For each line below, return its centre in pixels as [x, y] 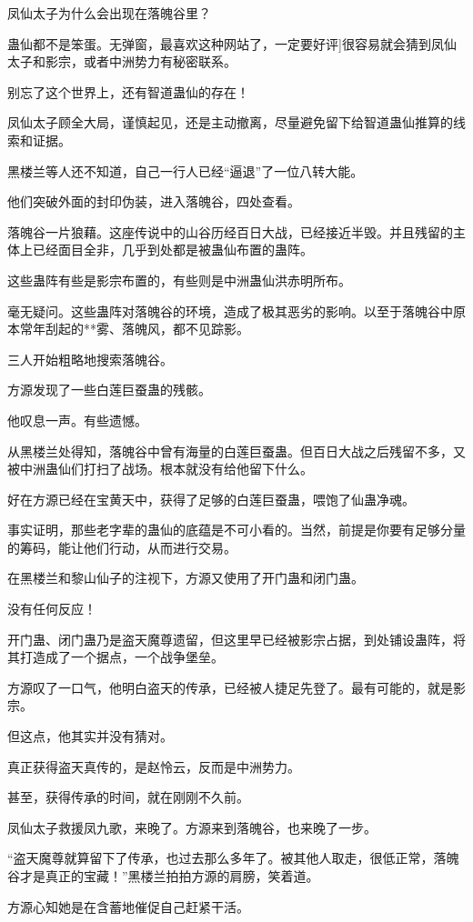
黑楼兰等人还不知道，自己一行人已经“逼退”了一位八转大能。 [186, 170]
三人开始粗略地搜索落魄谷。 [90, 359]
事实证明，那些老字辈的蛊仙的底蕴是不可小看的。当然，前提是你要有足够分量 [236, 530]
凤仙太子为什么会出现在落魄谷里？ [109, 13]
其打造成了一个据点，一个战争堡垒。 [116, 657]
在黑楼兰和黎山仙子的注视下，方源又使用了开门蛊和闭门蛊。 [186, 578]
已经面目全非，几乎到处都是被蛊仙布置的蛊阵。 [172, 250]
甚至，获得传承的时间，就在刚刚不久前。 [128, 797]
